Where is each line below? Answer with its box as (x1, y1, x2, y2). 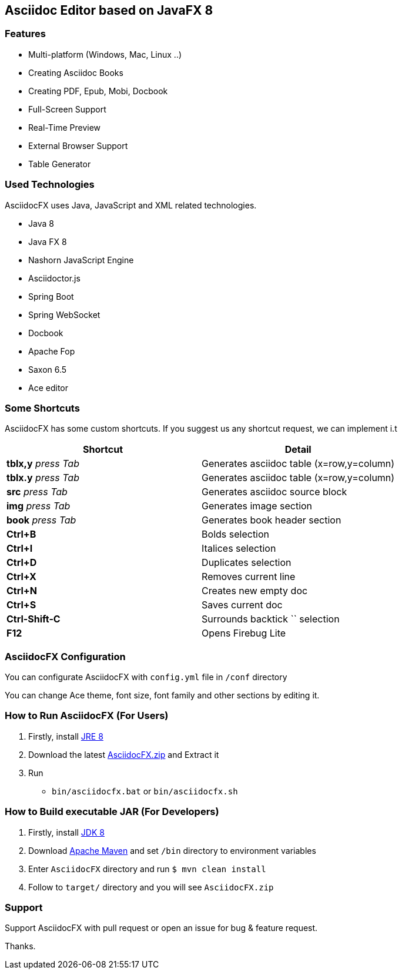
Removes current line (202, 571, 296, 583)
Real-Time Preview (28, 122, 101, 132)
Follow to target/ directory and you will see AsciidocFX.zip (28, 882, 274, 892)
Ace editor (28, 382, 68, 393)
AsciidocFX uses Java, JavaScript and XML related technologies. (5, 200, 257, 210)
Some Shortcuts (5, 402, 80, 414)
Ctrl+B (6, 528, 36, 541)
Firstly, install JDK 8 (28, 827, 105, 837)
